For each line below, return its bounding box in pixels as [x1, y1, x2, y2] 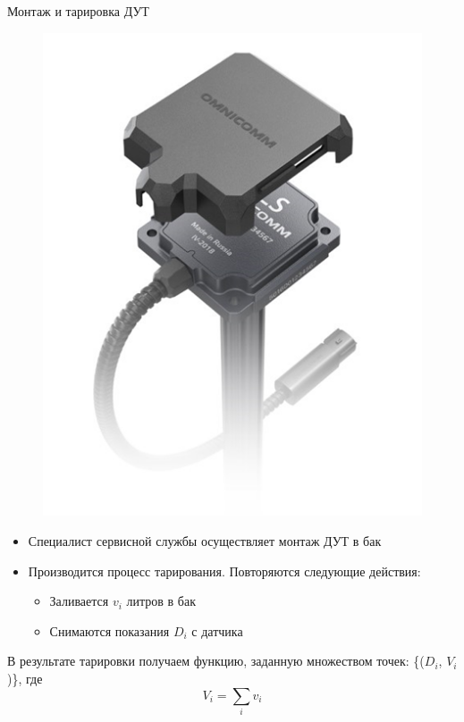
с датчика [191, 621, 243, 640]
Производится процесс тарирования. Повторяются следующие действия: [28, 561, 421, 580]
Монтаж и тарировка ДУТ [7, 2, 149, 20]
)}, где [7, 668, 43, 687]
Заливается [49, 592, 109, 610]
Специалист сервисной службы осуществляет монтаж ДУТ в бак [28, 531, 382, 550]
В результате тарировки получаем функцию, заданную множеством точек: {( [7, 651, 425, 670]
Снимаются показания [49, 621, 170, 640]
